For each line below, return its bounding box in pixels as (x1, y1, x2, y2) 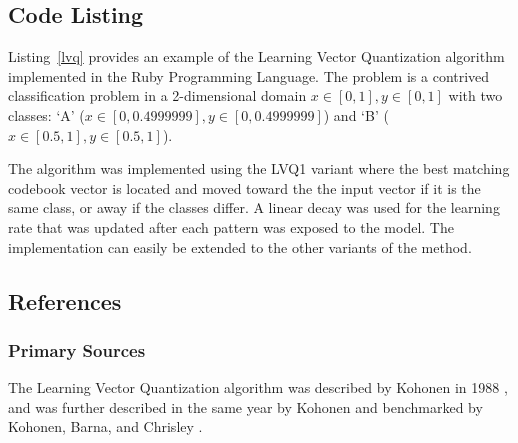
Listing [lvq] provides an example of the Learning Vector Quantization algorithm (8, 46, 505, 67)
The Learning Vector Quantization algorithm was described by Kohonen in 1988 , (8, 377, 508, 398)
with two (448, 85, 503, 106)
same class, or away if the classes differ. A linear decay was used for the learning (8, 197, 500, 218)
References (8, 285, 122, 316)
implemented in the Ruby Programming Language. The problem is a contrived (8, 65, 490, 86)
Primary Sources (8, 337, 146, 362)
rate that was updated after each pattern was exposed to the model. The (8, 216, 454, 237)
